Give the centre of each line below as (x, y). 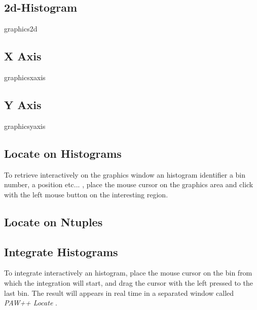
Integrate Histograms (61, 251)
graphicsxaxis (25, 77)
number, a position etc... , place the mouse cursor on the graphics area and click (129, 184)
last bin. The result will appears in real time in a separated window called (119, 292)
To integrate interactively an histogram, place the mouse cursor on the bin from (128, 273)
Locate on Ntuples (53, 221)
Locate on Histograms (63, 153)
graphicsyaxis (25, 126)
